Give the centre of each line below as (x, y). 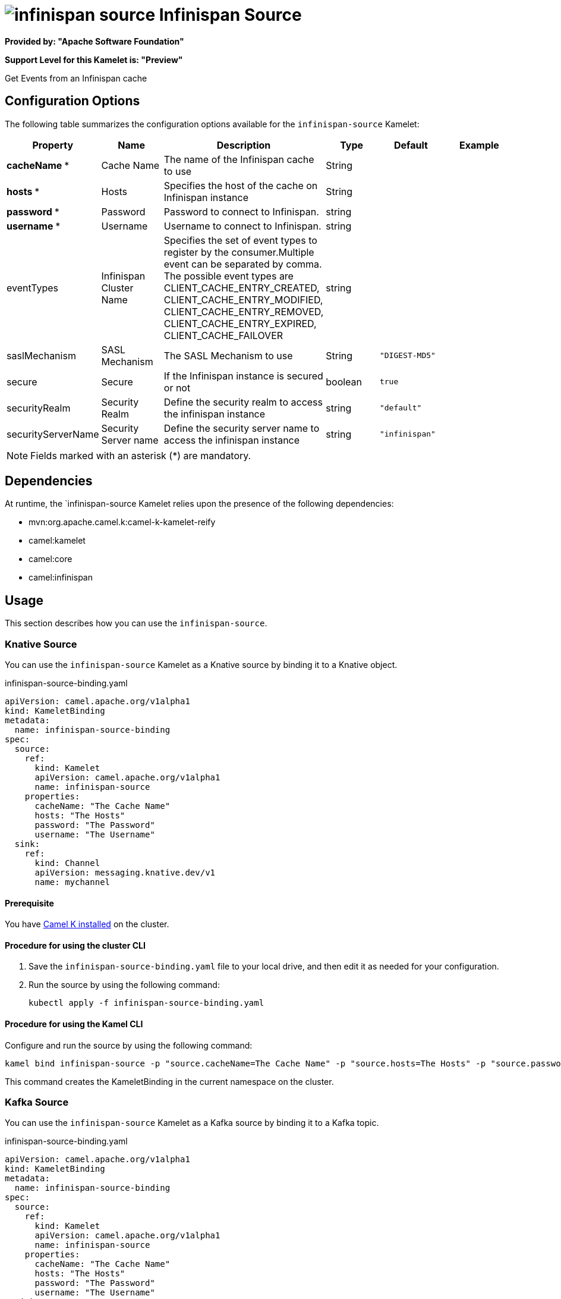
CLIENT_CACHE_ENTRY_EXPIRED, (240, 323)
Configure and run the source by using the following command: (129, 1045)
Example (479, 145)
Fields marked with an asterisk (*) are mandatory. (141, 455)
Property (53, 145)
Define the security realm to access (243, 402)
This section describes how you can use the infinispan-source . (136, 623)
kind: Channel (67, 863)
